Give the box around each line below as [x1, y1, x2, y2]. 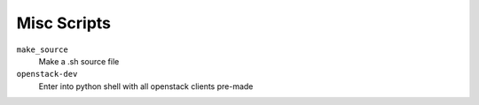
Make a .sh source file [38, 56, 120, 66]
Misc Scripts [16, 13, 111, 33]
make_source [16, 44, 68, 55]
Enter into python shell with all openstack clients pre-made [38, 80, 254, 92]
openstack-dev [16, 69, 78, 79]
